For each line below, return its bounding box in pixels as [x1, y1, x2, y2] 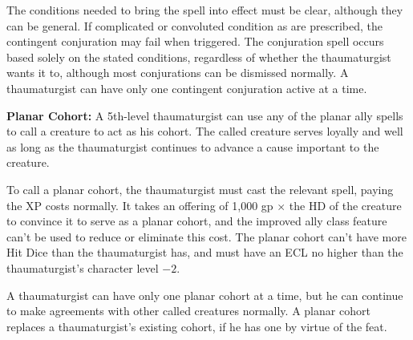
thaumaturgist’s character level [6, 259, 159, 276]
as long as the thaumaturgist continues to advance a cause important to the [6, 138, 379, 155]
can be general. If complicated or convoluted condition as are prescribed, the [6, 17, 383, 34]
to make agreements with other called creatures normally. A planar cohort [6, 302, 370, 319]
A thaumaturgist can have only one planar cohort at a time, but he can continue [6, 286, 403, 303]
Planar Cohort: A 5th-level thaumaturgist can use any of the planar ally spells [6, 107, 403, 123]
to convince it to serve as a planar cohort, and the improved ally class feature [6, 212, 387, 229]
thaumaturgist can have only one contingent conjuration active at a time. [6, 79, 367, 96]
